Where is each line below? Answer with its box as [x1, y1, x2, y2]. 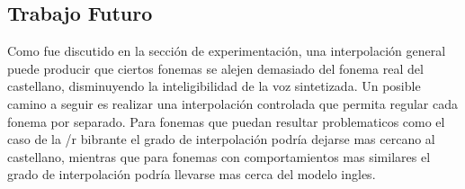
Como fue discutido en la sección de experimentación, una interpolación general [7, 41, 446, 60]
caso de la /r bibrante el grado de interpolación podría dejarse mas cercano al [7, 130, 435, 148]
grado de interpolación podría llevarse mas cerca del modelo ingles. [7, 165, 376, 184]
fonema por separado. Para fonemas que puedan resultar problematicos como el [7, 112, 445, 130]
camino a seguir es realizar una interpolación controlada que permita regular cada [7, 94, 458, 112]
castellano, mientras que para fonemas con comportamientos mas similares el [7, 147, 431, 166]
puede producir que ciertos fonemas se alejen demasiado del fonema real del [7, 58, 424, 77]
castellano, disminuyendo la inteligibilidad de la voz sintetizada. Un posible [7, 76, 421, 95]
